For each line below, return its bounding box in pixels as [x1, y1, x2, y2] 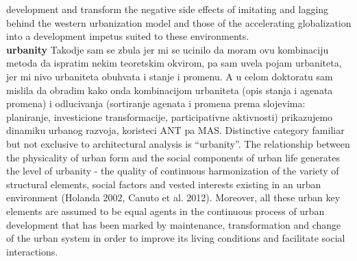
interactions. [6, 244, 58, 258]
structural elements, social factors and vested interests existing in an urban [6, 177, 321, 191]
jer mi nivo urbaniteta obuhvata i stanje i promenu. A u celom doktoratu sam [6, 69, 333, 83]
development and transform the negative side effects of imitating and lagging [6, 2, 329, 16]
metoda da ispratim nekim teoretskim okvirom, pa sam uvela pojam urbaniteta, [6, 56, 342, 70]
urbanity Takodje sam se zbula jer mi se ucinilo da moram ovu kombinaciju [6, 42, 329, 56]
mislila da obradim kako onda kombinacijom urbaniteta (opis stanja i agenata [6, 82, 333, 97]
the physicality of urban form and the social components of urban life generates [6, 150, 340, 164]
